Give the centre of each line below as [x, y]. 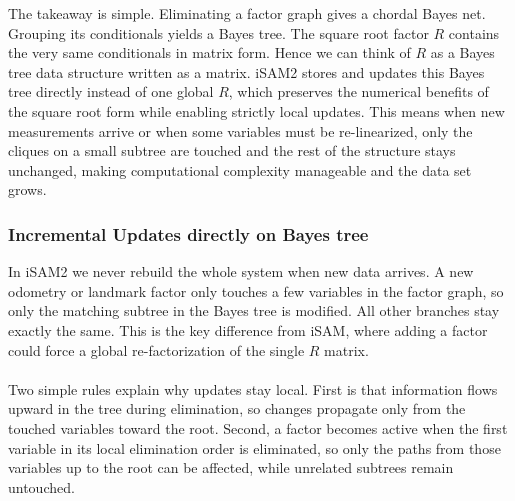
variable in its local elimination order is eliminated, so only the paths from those [254, 447]
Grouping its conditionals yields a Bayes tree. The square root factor [218, 32]
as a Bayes [462, 52]
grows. [27, 189]
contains [474, 32]
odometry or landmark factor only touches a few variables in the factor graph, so [256, 290]
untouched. [41, 486]
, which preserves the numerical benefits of [358, 91]
